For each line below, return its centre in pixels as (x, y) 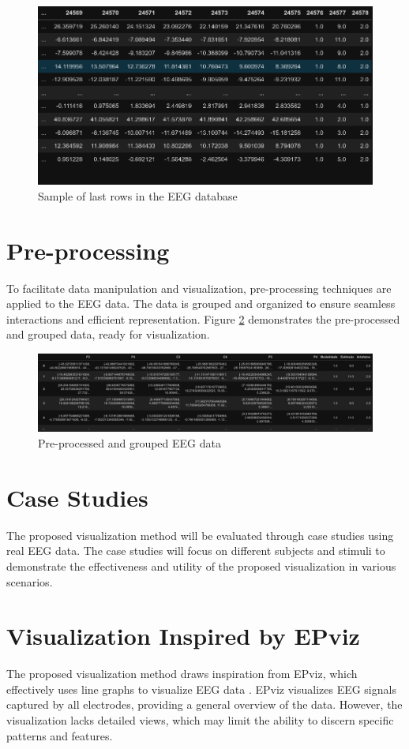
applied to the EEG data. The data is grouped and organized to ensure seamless (201, 303)
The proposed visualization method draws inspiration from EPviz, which (182, 674)
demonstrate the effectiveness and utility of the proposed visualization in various (201, 565)
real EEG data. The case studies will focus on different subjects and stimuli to (196, 551)
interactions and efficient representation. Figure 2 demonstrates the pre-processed (203, 318)
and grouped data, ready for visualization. (108, 334)
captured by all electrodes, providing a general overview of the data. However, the (204, 704)
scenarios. (30, 581)
